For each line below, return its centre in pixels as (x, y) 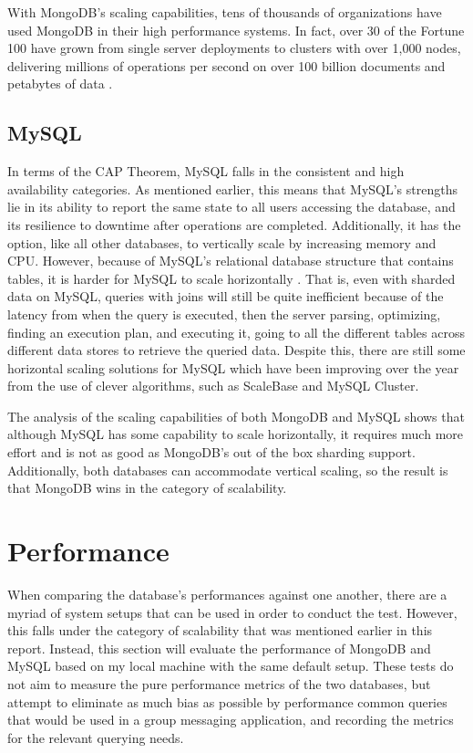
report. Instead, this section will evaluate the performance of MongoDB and (219, 648)
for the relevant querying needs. (96, 737)
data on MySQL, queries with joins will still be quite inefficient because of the (226, 296)
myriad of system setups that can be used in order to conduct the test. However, (232, 612)
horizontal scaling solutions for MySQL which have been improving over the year (233, 367)
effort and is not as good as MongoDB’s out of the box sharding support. (211, 452)
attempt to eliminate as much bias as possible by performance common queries (227, 701)
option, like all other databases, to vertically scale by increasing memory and (222, 242)
